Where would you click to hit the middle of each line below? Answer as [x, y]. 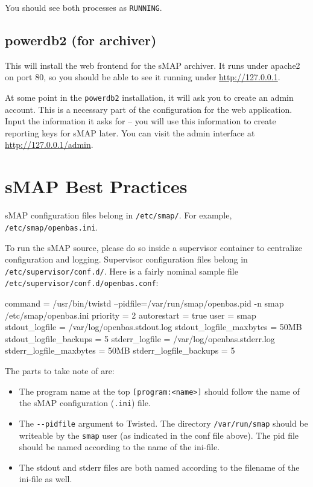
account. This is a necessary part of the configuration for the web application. [149, 109]
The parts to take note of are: [60, 370]
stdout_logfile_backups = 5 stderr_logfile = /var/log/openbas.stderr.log [140, 338]
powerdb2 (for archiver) [81, 40]
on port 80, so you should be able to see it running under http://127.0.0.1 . [143, 77]
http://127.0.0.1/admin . [49, 145]
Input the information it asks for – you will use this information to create [141, 121]
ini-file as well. [46, 479]
